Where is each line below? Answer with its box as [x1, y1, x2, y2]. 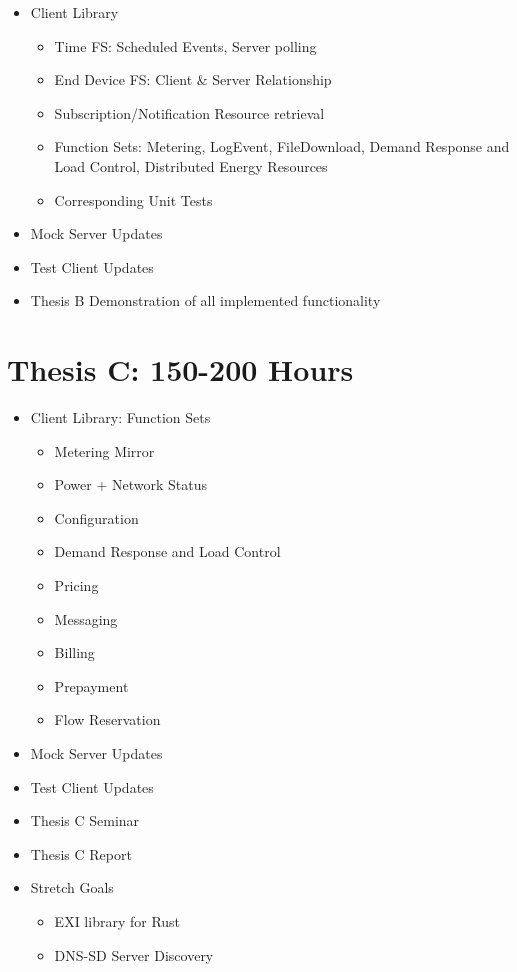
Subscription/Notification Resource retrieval [54, 102, 325, 123]
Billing [54, 642, 95, 663]
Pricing [54, 575, 99, 596]
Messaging [54, 608, 118, 629]
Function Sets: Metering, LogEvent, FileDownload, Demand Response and [54, 136, 510, 157]
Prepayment [54, 675, 129, 696]
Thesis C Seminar [30, 810, 140, 831]
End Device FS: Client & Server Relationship [54, 69, 332, 90]
